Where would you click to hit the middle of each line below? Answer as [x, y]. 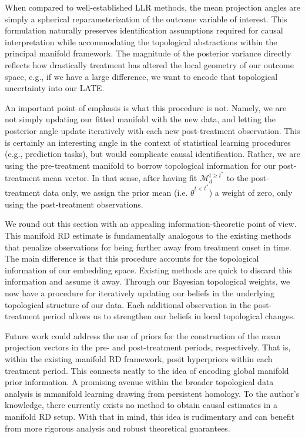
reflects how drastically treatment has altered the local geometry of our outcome [149, 64]
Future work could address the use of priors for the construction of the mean [143, 335]
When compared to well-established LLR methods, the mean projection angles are [153, 7]
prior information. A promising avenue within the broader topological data [139, 382]
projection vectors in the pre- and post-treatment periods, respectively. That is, [148, 347]
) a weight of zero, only [251, 193]
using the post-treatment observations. [74, 204]
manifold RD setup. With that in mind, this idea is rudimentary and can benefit [150, 416]
